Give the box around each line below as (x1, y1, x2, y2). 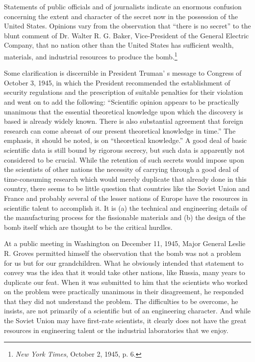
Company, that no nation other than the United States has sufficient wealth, (4, 40, 234, 50)
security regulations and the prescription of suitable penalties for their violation (4, 87, 243, 97)
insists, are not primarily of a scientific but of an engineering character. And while (4, 306, 251, 316)
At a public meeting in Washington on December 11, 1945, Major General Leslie (4, 238, 246, 249)
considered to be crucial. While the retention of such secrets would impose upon (4, 154, 244, 165)
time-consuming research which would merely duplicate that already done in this (4, 173, 247, 184)
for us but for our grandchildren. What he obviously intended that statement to (4, 257, 244, 268)
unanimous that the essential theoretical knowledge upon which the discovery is (4, 106, 243, 116)
